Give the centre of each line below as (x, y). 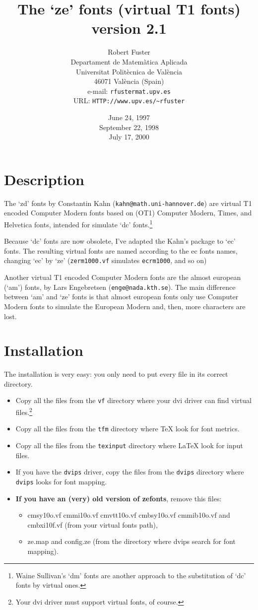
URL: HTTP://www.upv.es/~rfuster (129, 101)
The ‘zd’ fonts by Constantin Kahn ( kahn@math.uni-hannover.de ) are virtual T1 (128, 203)
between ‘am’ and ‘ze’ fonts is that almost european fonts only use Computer (121, 297)
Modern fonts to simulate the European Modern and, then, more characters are (125, 306)
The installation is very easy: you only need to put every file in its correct (116, 374)
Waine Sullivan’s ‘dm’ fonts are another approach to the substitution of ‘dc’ (131, 575)
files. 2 (24, 411)
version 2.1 (129, 28)
